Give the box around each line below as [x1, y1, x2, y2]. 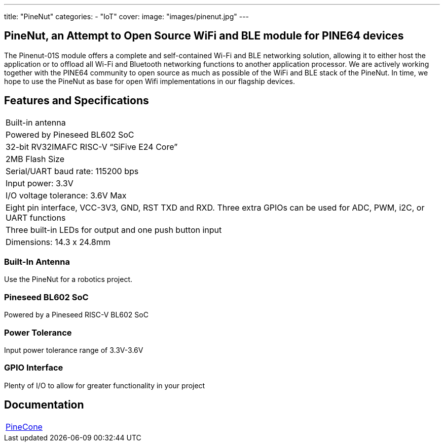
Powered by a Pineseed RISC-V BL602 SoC [4, 310, 149, 319]
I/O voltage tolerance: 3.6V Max [6, 190, 127, 200]
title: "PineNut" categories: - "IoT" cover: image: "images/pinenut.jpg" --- [4, 12, 249, 21]
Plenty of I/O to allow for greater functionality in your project [4, 381, 205, 390]
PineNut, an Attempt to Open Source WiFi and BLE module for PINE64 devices [4, 29, 404, 43]
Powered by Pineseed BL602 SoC [6, 129, 134, 140]
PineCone [6, 421, 43, 432]
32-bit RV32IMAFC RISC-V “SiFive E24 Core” [6, 141, 178, 152]
